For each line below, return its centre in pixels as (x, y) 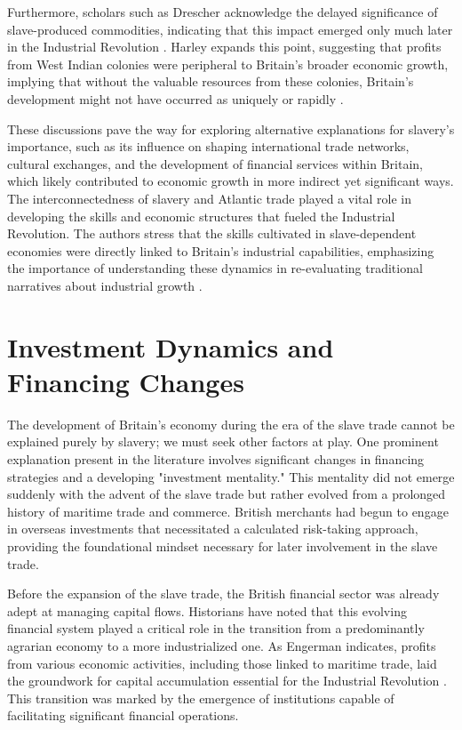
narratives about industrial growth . (105, 285)
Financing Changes (126, 381)
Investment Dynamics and (171, 346)
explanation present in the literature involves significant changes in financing (216, 459)
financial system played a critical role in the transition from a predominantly (216, 628)
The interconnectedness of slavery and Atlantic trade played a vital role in (209, 198)
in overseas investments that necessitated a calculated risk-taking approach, (213, 529)
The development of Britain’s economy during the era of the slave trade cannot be (231, 424)
